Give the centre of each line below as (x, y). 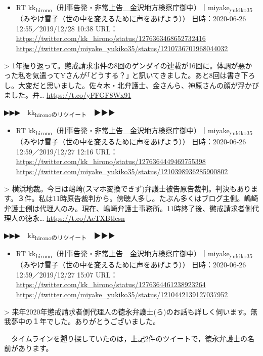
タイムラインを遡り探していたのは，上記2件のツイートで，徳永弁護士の (129, 338)
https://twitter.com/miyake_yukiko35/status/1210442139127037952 (122, 294)
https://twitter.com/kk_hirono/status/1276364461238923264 (111, 284)
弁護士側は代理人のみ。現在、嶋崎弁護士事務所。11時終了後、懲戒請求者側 (128, 208)
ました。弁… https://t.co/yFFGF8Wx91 (68, 95)
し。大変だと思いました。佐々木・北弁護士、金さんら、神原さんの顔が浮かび (131, 85)
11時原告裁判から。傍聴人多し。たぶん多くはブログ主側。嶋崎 (156, 198)
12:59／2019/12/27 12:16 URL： (67, 151)
